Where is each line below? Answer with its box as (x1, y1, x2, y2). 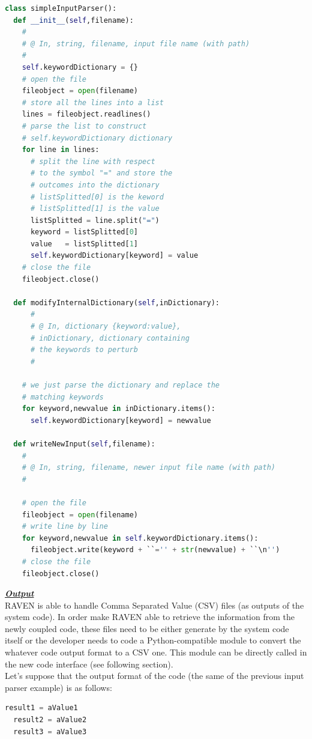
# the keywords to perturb (30, 345, 138, 354)
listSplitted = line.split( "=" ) (30, 216, 160, 225)
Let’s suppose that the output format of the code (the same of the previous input (5, 669, 304, 682)
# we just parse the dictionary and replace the (22, 381, 220, 389)
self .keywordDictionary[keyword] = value (30, 251, 199, 260)
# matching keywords (22, 392, 104, 401)
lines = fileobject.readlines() (22, 110, 151, 119)
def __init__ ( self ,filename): (13, 16, 134, 25)
